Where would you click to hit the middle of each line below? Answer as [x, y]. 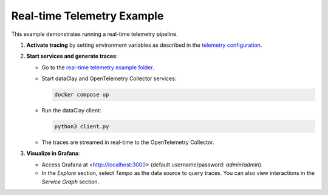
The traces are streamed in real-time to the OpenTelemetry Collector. [128, 142]
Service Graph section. [70, 182]
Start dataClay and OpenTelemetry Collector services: [109, 78]
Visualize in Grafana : [53, 153]
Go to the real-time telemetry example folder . [98, 67]
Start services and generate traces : [72, 56]
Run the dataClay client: [71, 111]
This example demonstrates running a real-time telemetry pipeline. [95, 34]
